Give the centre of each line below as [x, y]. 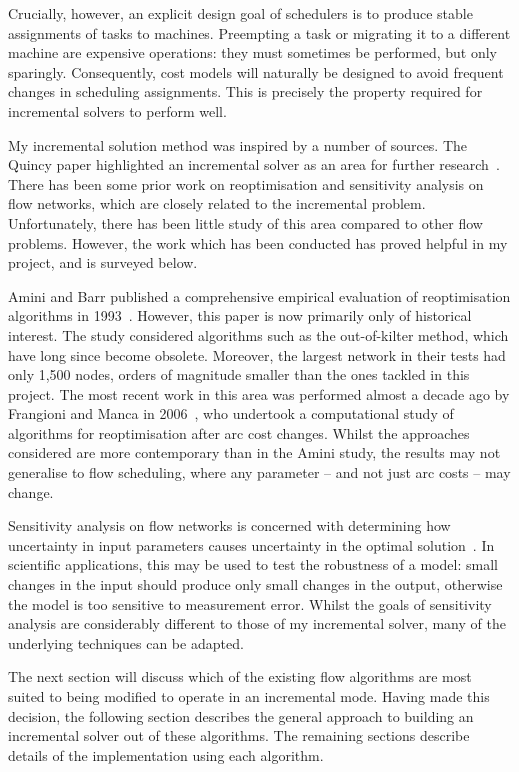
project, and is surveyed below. [103, 262]
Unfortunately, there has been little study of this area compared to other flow [245, 222]
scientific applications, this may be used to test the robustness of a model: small [253, 564]
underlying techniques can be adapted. [126, 642]
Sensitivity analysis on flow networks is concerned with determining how [229, 525]
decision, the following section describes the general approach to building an [241, 715]
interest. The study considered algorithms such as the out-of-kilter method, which [258, 334]
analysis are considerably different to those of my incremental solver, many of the [257, 623]
